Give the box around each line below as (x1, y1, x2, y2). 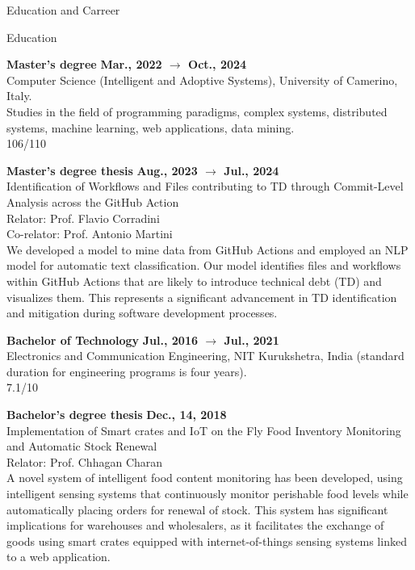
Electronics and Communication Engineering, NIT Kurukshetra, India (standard (6, 347, 405, 364)
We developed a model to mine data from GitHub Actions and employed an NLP (6, 241, 409, 258)
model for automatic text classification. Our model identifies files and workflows (6, 257, 401, 274)
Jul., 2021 (224, 331, 279, 348)
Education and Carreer (6, 2, 120, 18)
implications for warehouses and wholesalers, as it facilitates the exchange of (6, 517, 384, 534)
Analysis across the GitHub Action (6, 193, 179, 210)
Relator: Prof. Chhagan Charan (6, 453, 163, 470)
